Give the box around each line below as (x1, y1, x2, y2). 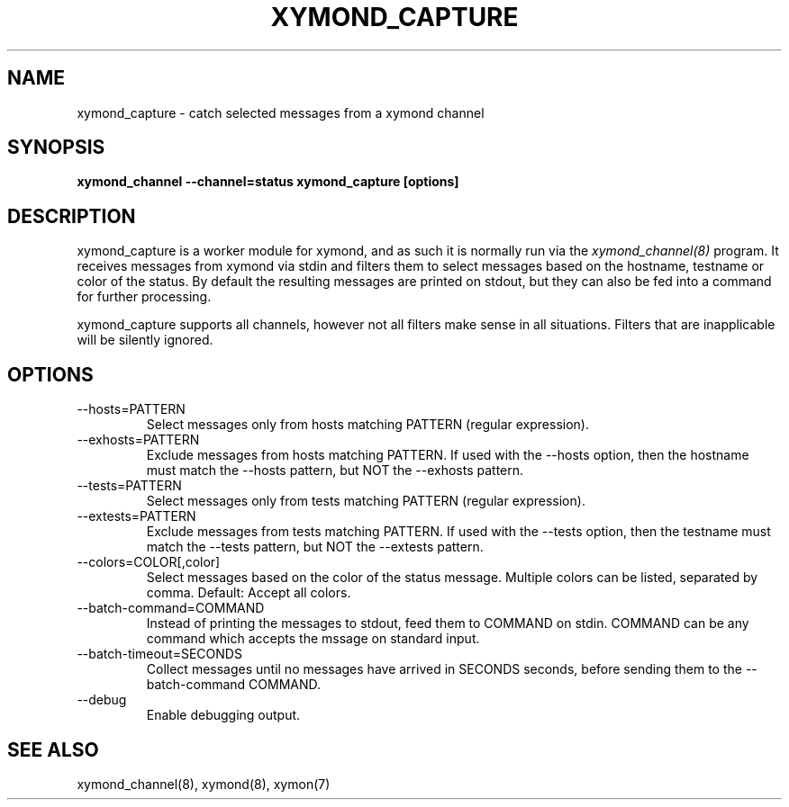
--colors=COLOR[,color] (77, 554, 221, 570)
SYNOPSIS (7, 136, 105, 159)
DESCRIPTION (7, 204, 136, 228)
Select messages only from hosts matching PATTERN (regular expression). (146, 417, 589, 433)
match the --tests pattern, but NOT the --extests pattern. (146, 539, 484, 555)
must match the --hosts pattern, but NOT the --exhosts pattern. (146, 462, 524, 479)
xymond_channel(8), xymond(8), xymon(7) (77, 776, 331, 792)
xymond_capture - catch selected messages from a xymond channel (77, 104, 485, 121)
